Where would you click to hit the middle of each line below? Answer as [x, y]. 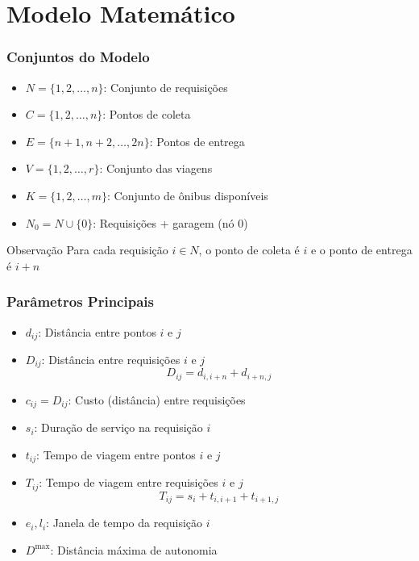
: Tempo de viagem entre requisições [129, 482]
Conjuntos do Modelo [78, 57]
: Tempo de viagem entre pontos [116, 454]
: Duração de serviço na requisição [118, 427]
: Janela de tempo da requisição [124, 523]
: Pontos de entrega [197, 141]
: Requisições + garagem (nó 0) [170, 222]
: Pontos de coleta [147, 114]
